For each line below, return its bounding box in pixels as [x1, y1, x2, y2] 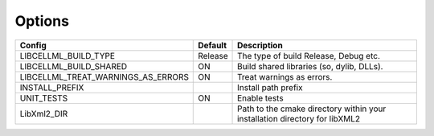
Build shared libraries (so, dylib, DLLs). [237, 60, 383, 72]
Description [237, 39, 283, 51]
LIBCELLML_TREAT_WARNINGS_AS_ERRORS [19, 71, 189, 82]
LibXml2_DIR [19, 108, 68, 119]
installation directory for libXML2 [237, 113, 361, 124]
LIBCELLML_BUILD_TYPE [19, 50, 116, 61]
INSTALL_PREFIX [19, 81, 84, 93]
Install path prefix [237, 81, 303, 93]
